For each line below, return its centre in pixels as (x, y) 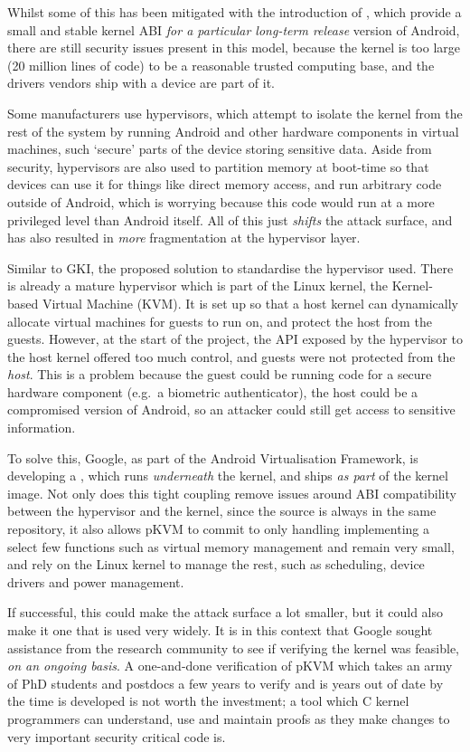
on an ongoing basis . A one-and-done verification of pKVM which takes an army (230, 666)
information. (42, 428)
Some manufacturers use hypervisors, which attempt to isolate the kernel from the (235, 113)
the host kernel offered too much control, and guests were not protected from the (231, 356)
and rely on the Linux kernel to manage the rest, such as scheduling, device (216, 564)
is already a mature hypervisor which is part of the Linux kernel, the (198, 286)
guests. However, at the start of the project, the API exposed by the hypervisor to (235, 339)
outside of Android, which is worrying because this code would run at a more (221, 201)
